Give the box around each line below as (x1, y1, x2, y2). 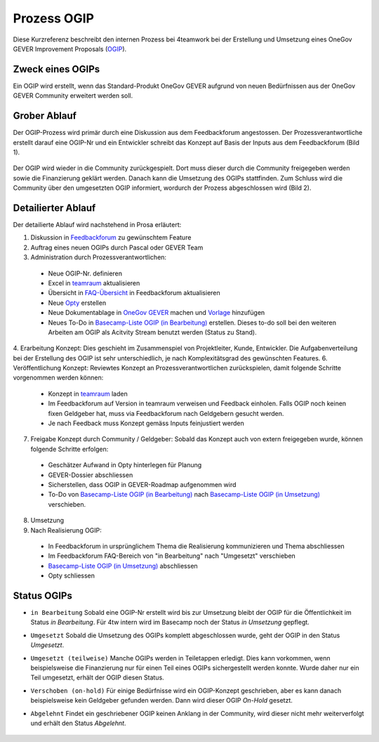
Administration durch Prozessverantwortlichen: (30, 253, 167, 261)
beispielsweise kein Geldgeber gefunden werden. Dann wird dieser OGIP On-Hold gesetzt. (30, 696, 293, 705)
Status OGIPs (13, 590, 73, 601)
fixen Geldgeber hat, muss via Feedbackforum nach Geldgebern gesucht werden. (48, 409, 284, 417)
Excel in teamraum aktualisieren (48, 278, 140, 287)
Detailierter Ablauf (13, 202, 96, 214)
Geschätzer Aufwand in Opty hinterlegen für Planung (48, 461, 202, 469)
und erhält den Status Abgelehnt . (30, 719, 126, 727)
